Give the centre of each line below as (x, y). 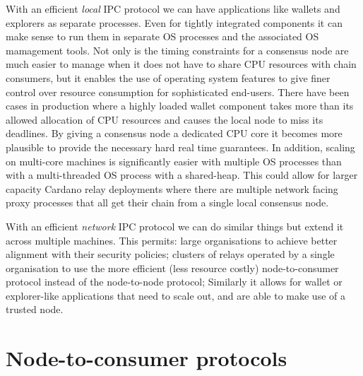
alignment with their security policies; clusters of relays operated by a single (170, 254)
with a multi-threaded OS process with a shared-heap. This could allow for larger (182, 175)
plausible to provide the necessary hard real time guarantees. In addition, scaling (180, 147)
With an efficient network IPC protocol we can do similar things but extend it (175, 226)
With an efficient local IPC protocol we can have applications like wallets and (173, 8)
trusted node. (35, 309)
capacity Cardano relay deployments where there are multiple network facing (172, 188)
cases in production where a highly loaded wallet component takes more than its (180, 106)
